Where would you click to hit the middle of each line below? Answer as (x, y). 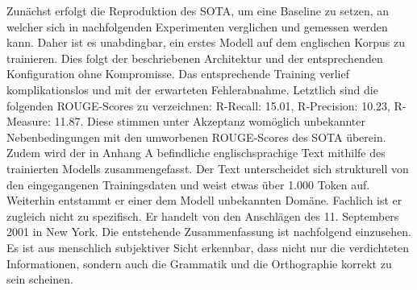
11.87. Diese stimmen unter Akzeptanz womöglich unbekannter (210, 121)
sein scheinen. (40, 279)
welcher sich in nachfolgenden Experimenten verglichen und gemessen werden (197, 26)
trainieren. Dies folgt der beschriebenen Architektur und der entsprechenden (195, 58)
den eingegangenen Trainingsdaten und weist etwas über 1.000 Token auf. (188, 184)
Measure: (29, 121)
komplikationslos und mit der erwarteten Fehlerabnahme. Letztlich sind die (192, 89)
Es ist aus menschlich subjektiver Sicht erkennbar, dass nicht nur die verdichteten (208, 247)
